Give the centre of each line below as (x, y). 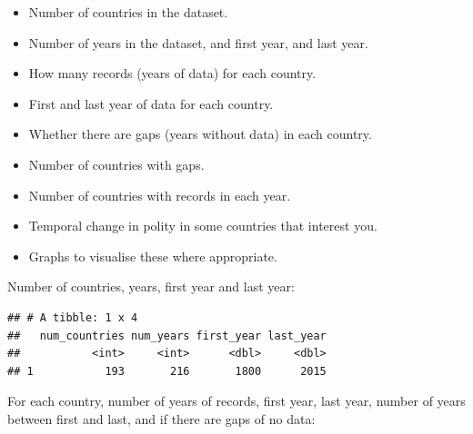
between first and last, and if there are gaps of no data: (161, 418)
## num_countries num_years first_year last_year (167, 335)
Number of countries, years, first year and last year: (151, 286)
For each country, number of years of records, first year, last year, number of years (236, 401)
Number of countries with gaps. (116, 164)
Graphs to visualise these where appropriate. (153, 256)
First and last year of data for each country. (151, 103)
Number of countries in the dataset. (128, 12)
